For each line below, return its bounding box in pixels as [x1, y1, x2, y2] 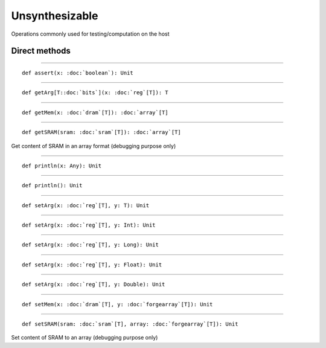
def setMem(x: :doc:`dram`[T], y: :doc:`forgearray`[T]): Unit [22, 301, 213, 308]
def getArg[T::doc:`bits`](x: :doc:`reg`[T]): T [22, 89, 168, 96]
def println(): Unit [22, 182, 83, 189]
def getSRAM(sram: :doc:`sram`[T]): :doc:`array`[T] [22, 129, 181, 136]
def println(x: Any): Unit [22, 162, 102, 169]
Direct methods [11, 46, 71, 56]
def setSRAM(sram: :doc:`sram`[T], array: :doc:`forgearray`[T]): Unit [22, 321, 238, 327]
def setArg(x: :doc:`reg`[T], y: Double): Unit [22, 281, 165, 288]
